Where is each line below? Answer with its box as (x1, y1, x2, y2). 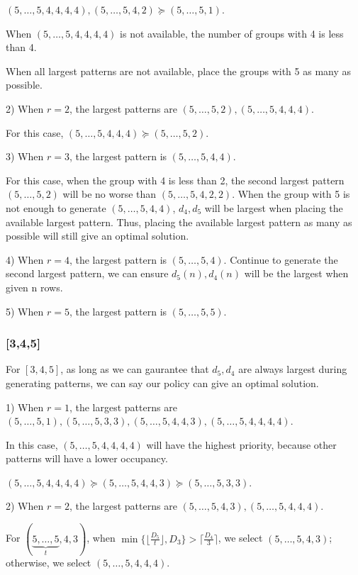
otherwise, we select (6, 555, 91, 569)
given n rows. (6, 279, 63, 294)
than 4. (6, 40, 37, 55)
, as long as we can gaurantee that (60, 362, 209, 376)
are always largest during (238, 362, 347, 376)
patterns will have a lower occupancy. (6, 451, 168, 466)
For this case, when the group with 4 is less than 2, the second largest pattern (6, 172, 345, 187)
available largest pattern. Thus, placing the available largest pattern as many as (6, 214, 352, 229)
